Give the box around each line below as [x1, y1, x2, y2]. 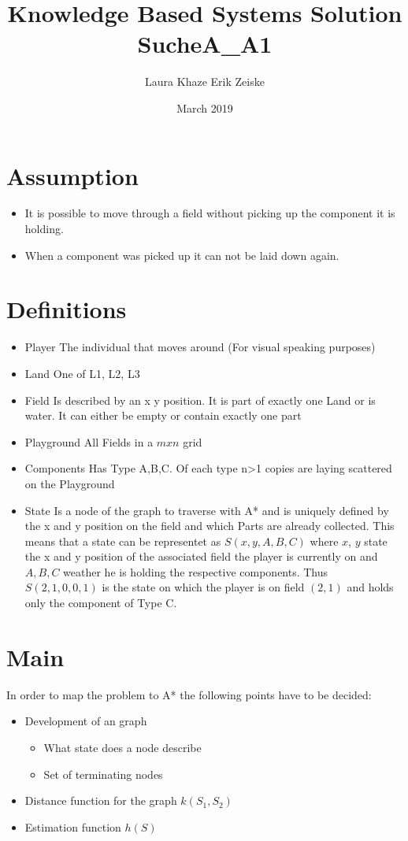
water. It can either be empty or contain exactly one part [24, 407, 302, 424]
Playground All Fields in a [24, 433, 154, 450]
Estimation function [24, 818, 121, 835]
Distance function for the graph [24, 792, 177, 809]
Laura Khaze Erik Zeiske [145, 73, 265, 90]
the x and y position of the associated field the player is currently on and [24, 548, 378, 565]
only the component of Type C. [24, 595, 177, 611]
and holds [347, 579, 394, 595]
